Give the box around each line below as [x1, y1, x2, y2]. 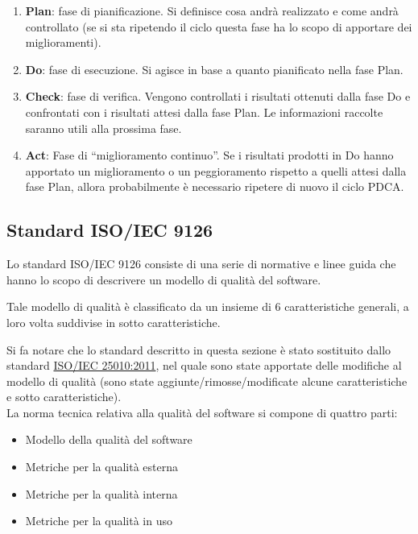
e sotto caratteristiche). [6, 388, 122, 405]
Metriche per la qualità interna [25, 485, 178, 502]
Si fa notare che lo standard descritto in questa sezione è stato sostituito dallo [6, 341, 391, 358]
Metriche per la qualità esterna [25, 458, 178, 475]
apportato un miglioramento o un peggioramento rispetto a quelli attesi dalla [25, 162, 407, 179]
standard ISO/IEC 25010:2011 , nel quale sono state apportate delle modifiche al [6, 357, 402, 374]
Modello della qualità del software [25, 431, 192, 448]
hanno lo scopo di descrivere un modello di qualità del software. [6, 271, 321, 288]
